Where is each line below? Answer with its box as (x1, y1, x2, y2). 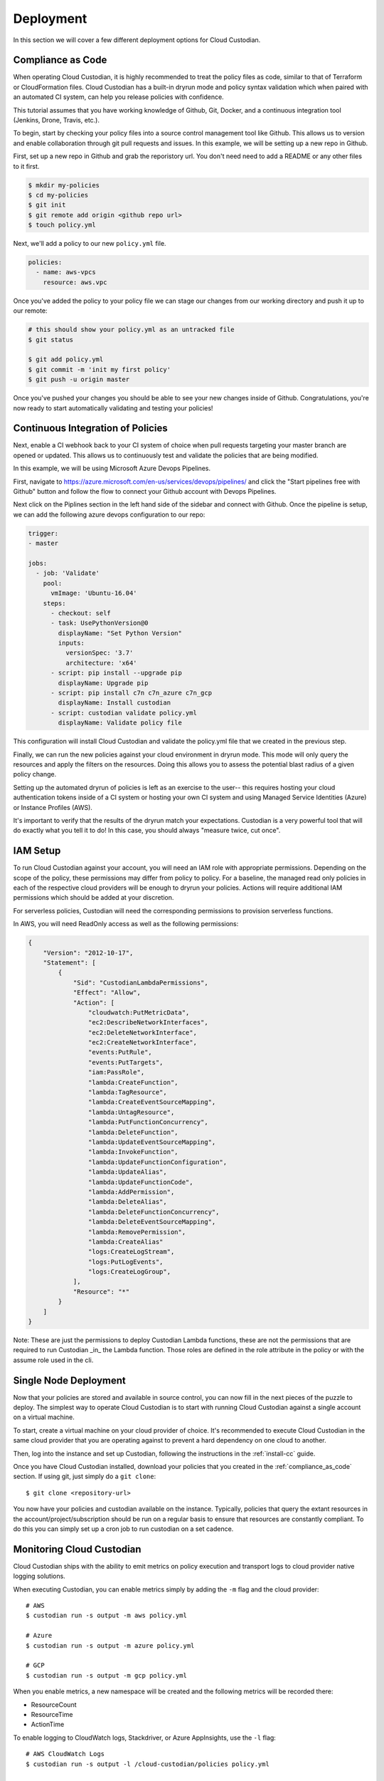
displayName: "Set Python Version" (58, 629, 183, 637)
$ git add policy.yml (28, 355, 104, 363)
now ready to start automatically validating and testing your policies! (13, 403, 213, 412)
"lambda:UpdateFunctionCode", (87, 1178, 193, 1186)
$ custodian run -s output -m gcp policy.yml (26, 1671, 188, 1679)
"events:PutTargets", (87, 1058, 164, 1066)
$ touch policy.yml (28, 221, 96, 229)
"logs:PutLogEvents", (87, 1257, 164, 1266)
